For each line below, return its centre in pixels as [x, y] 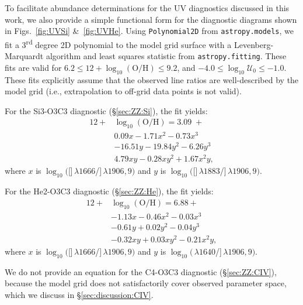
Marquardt [24, 56]
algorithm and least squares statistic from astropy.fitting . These [166, 56]
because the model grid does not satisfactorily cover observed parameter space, [146, 283]
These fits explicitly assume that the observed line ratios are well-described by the [152, 79]
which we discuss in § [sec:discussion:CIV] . [79, 295]
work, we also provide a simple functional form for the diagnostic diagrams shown [151, 19]
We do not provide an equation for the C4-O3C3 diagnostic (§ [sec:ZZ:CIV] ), [141, 271]
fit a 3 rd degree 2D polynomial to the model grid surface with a [118, 43]
